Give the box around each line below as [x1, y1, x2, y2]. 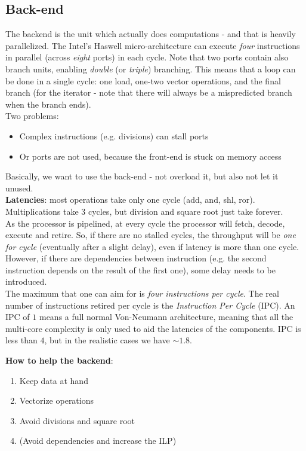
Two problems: [5, 109, 59, 122]
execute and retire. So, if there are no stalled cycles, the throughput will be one [5, 228, 296, 241]
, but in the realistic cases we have [44, 334, 170, 346]
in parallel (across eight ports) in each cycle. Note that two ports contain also [5, 51, 289, 63]
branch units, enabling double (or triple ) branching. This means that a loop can [5, 62, 296, 75]
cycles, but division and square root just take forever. [88, 205, 283, 217]
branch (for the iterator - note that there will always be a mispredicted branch [5, 86, 292, 99]
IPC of [5, 310, 30, 323]
